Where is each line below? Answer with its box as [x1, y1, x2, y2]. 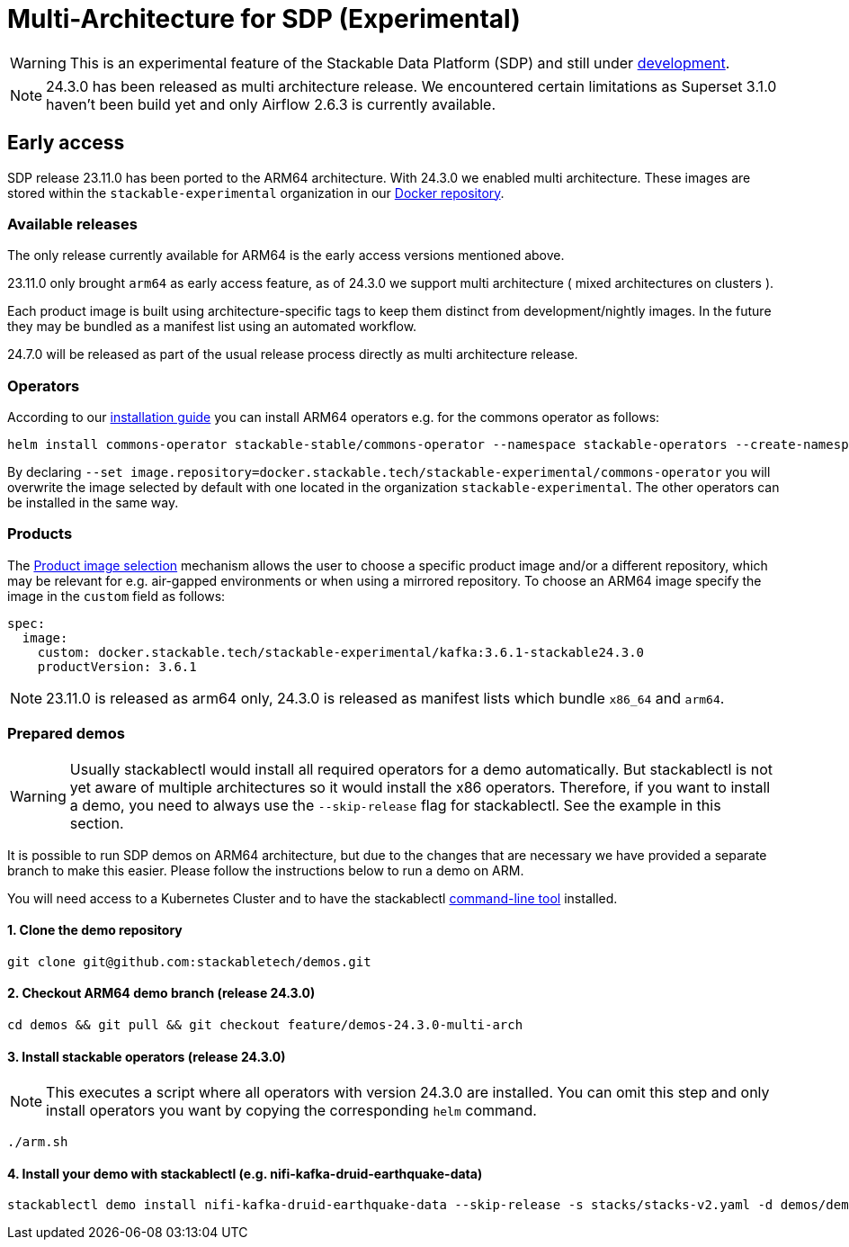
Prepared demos [7, 724, 125, 743]
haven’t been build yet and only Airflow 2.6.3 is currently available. [46, 94, 496, 113]
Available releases [7, 214, 138, 233]
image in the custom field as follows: [7, 588, 226, 604]
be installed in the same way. [7, 495, 179, 511]
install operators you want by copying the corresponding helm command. [46, 1101, 537, 1120]
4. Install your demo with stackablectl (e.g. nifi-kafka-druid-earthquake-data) [7, 1165, 483, 1181]
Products [7, 525, 73, 543]
